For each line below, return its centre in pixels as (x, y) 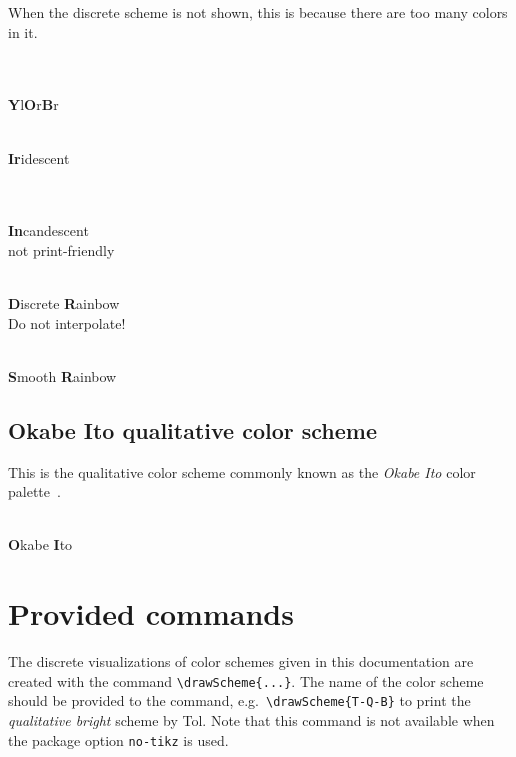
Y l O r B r (33, 104)
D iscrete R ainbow (64, 303)
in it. (23, 31)
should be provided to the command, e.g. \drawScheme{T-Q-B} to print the (239, 700)
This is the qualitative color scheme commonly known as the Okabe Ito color (242, 471)
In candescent (48, 230)
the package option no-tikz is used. (118, 739)
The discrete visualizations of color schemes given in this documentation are (241, 661)
